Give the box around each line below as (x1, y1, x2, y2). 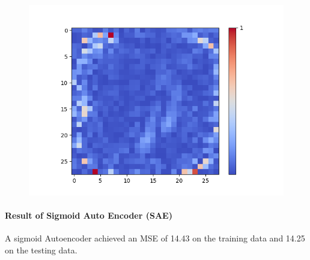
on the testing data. (5, 243, 77, 256)
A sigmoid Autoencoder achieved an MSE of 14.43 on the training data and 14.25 (5, 232, 305, 244)
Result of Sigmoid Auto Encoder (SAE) (5, 209, 172, 222)
